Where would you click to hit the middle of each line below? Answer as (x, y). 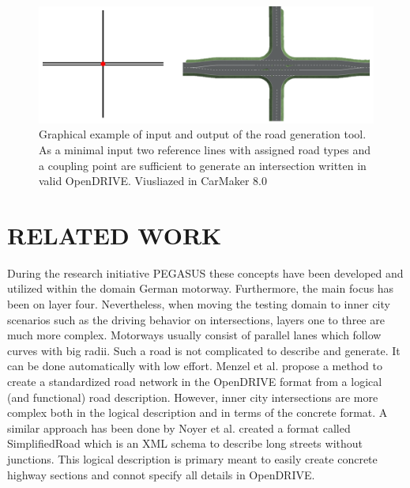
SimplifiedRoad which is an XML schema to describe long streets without (185, 443)
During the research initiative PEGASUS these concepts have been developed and (205, 272)
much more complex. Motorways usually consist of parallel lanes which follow (194, 335)
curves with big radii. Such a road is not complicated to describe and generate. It (204, 350)
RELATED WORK (115, 235)
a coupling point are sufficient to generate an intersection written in (203, 165)
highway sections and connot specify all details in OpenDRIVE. (161, 474)
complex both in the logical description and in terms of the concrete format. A (197, 412)
